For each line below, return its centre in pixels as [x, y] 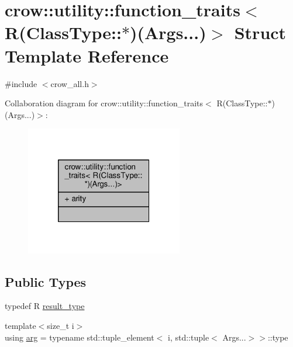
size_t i [61, 325]
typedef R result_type [45, 306]
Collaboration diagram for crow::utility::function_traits [104, 103]
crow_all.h [70, 83]
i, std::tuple [189, 337]
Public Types [46, 281]
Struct [260, 32]
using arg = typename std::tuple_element [80, 337]
